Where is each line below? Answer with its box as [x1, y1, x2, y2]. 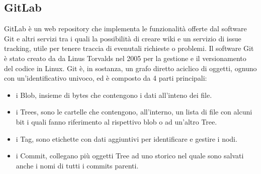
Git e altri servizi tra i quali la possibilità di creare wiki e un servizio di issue [4, 33, 241, 43]
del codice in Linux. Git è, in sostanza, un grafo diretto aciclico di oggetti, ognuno [4, 63, 257, 73]
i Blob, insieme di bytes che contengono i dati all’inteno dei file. [16, 89, 212, 100]
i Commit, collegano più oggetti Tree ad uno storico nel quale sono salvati [16, 150, 244, 161]
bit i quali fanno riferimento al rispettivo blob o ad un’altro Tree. [16, 116, 217, 127]
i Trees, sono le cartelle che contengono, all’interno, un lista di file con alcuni [16, 106, 252, 117]
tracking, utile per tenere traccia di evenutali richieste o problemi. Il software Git [4, 43, 254, 53]
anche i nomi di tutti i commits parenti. [16, 160, 139, 170]
